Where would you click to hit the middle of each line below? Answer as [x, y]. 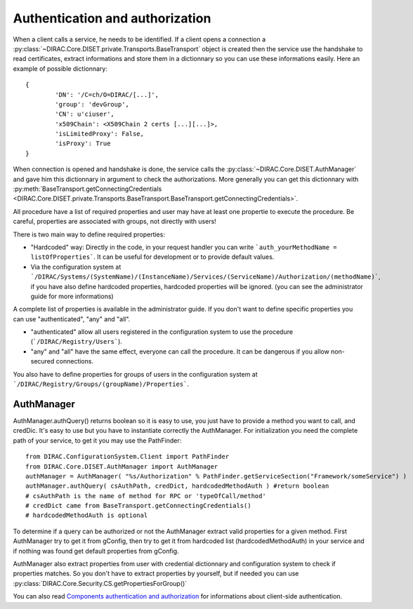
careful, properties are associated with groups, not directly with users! [115, 222]
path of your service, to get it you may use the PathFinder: [97, 440]
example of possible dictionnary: [60, 68]
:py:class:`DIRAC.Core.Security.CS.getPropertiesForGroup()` [100, 583]
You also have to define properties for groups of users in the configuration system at [135, 374]
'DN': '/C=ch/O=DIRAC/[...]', [107, 94]
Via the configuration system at [76, 267]
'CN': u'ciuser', [85, 114]
